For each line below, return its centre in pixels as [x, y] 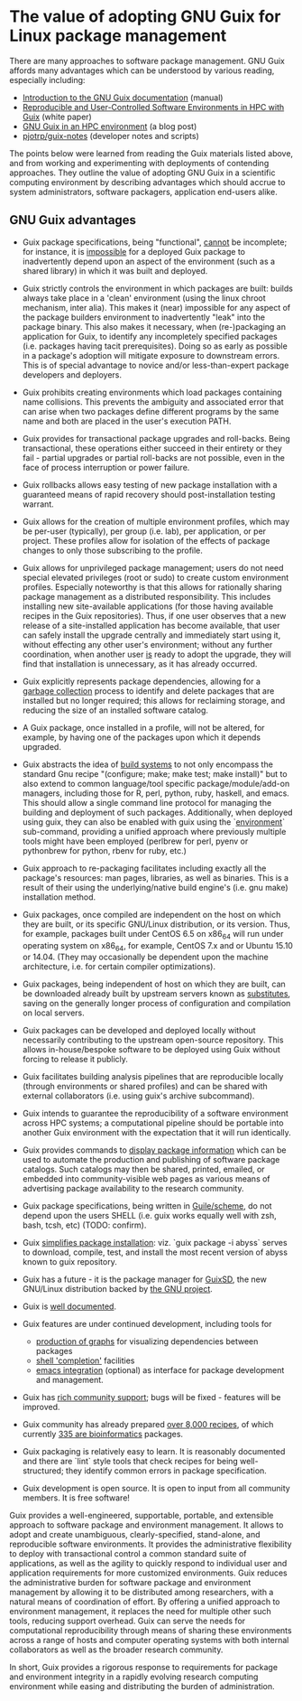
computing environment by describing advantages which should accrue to [147, 182]
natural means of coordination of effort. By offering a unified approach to [145, 1602]
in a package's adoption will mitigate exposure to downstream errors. [151, 355]
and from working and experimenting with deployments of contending [139, 163]
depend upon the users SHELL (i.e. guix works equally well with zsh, [149, 1216]
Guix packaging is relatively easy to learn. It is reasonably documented [154, 1452]
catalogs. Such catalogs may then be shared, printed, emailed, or [143, 1169]
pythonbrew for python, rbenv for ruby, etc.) [105, 850]
